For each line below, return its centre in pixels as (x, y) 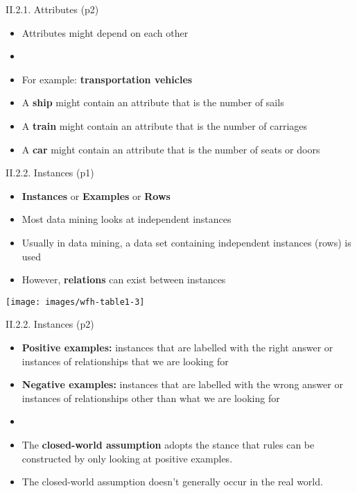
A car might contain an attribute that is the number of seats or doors (171, 149)
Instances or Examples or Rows (96, 195)
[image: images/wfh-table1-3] (75, 302)
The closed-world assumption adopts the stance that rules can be (168, 444)
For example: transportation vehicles (107, 79)
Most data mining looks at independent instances (127, 219)
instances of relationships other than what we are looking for (151, 398)
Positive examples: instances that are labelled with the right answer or (177, 347)
